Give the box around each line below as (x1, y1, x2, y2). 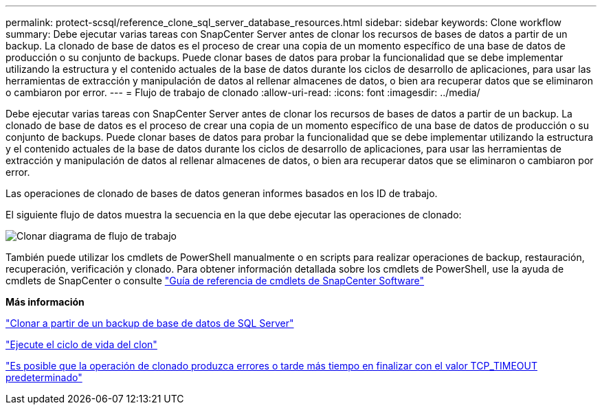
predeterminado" (5, 372, 82, 383)
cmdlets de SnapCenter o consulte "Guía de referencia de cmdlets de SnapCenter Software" (5, 275, 425, 286)
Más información (5, 296, 85, 308)
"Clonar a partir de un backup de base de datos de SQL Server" (5, 317, 294, 329)
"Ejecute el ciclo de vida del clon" (5, 339, 157, 350)
